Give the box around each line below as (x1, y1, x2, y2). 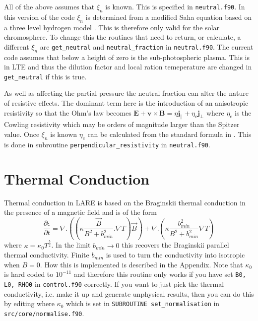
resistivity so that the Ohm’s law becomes (4, 107, 131, 118)
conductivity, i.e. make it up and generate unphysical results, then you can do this (4, 288, 254, 299)
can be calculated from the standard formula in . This (87, 129, 252, 139)
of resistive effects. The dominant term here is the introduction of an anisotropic (4, 98, 249, 108)
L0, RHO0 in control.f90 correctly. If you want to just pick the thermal (4, 279, 224, 289)
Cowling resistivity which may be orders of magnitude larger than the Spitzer (4, 119, 240, 129)
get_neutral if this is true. (4, 71, 87, 81)
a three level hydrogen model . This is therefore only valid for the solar (4, 22, 220, 32)
